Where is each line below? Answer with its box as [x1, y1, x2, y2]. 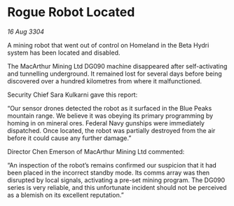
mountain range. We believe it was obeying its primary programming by [7, 111, 214, 120]
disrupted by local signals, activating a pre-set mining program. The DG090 [7, 176, 226, 184]
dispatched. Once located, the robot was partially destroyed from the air [7, 126, 216, 135]
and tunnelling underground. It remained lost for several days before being [7, 69, 222, 78]
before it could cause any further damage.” [7, 134, 132, 142]
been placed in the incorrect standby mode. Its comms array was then [7, 168, 210, 177]
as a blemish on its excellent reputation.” [7, 191, 124, 199]
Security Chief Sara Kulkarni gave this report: [7, 90, 138, 99]
